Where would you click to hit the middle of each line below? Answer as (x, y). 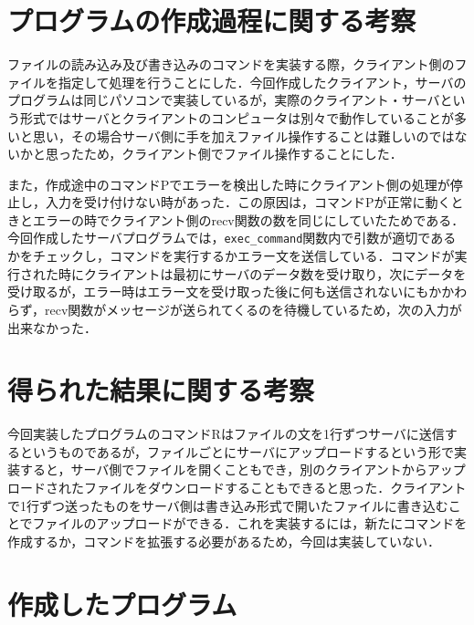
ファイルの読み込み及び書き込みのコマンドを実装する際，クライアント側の (231, 64)
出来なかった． (52, 327)
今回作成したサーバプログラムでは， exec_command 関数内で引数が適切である (232, 238)
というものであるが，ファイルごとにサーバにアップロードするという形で (237, 451)
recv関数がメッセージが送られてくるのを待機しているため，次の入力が (253, 309)
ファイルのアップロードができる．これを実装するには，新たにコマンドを (250, 523)
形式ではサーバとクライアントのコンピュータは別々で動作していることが (237, 117)
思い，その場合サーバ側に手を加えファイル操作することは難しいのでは (243, 135)
